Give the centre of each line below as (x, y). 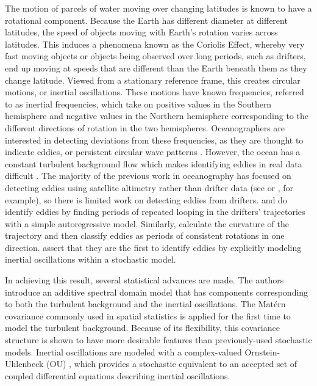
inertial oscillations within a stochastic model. (91, 259)
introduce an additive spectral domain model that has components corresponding (157, 292)
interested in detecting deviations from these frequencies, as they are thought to (154, 140)
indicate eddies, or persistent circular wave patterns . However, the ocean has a (153, 152)
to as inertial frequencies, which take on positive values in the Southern (138, 104)
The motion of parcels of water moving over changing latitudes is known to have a (158, 8)
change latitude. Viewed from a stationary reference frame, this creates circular (153, 80)
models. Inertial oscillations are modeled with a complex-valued (123, 351)
